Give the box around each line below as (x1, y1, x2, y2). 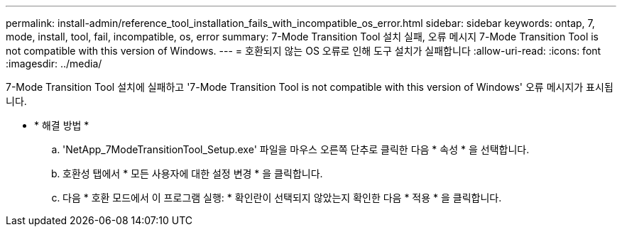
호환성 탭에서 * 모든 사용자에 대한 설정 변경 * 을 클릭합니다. (62, 167, 323, 179)
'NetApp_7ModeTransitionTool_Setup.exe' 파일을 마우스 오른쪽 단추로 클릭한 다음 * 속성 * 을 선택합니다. (62, 143, 530, 155)
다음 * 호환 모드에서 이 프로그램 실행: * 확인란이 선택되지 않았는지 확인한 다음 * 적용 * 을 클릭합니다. (62, 192, 502, 204)
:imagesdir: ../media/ (6, 57, 102, 70)
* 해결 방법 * (34, 119, 89, 131)
